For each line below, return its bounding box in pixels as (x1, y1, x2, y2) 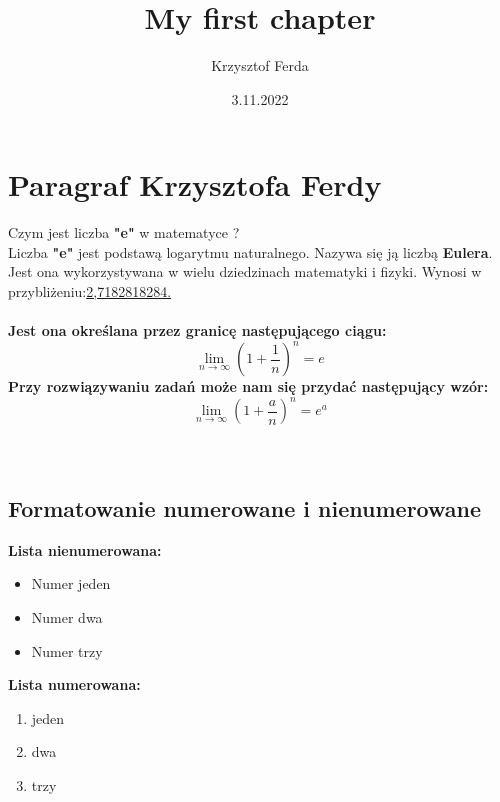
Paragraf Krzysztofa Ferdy (8, 164, 382, 205)
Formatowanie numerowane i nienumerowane (8, 492, 482, 523)
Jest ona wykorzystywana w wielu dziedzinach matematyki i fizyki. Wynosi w (8, 261, 482, 282)
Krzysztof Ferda (211, 55, 309, 76)
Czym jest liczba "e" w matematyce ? (8, 222, 240, 243)
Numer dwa (31, 606, 103, 627)
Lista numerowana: (8, 674, 141, 695)
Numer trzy (31, 640, 103, 661)
